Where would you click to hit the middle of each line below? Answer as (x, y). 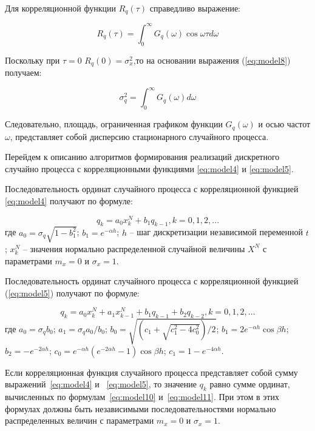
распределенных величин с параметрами (80, 420)
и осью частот (284, 124)
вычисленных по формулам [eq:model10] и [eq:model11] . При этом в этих (142, 397)
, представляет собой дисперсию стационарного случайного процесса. (139, 136)
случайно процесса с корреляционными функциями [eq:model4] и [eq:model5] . (149, 168)
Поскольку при (32, 60)
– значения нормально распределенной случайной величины (134, 248)
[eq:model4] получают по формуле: (69, 200)
